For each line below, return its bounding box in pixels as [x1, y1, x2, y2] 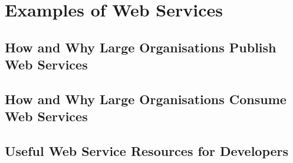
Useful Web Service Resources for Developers [5, 142, 289, 160]
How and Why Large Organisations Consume [5, 89, 287, 108]
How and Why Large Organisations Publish [5, 38, 276, 56]
